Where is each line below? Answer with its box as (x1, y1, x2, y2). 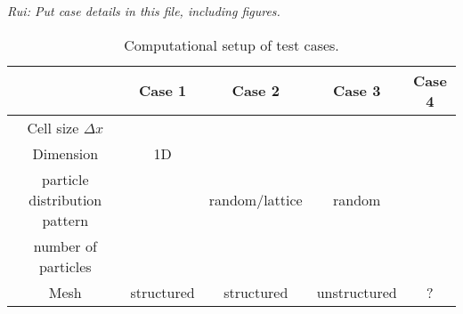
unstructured (316, 281, 397, 302)
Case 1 (139, 80, 187, 101)
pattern (42, 209, 89, 230)
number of (33, 235, 97, 256)
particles (38, 255, 92, 277)
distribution (28, 189, 102, 210)
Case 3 (333, 80, 381, 101)
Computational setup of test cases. (124, 34, 339, 55)
